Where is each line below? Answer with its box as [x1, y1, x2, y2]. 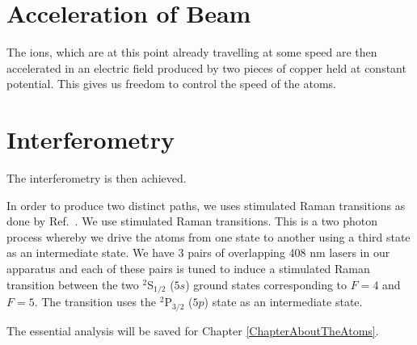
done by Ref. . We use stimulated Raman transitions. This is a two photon [6, 212, 377, 229]
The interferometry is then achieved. [6, 170, 187, 187]
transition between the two [6, 276, 139, 292]
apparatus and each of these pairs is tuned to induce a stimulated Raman [6, 260, 370, 276]
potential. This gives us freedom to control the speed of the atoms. [6, 75, 336, 92]
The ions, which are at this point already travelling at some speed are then [6, 44, 377, 61]
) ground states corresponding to [185, 276, 347, 292]
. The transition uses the [34, 293, 157, 310]
